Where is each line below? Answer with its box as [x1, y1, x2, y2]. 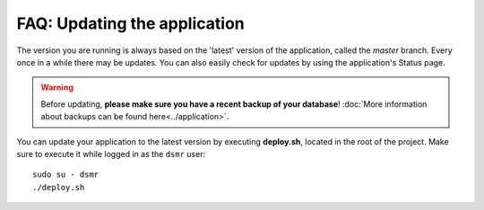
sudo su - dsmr [32, 170, 99, 179]
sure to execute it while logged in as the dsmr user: [16, 148, 206, 159]
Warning [40, 82, 73, 93]
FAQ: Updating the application [16, 13, 246, 33]
